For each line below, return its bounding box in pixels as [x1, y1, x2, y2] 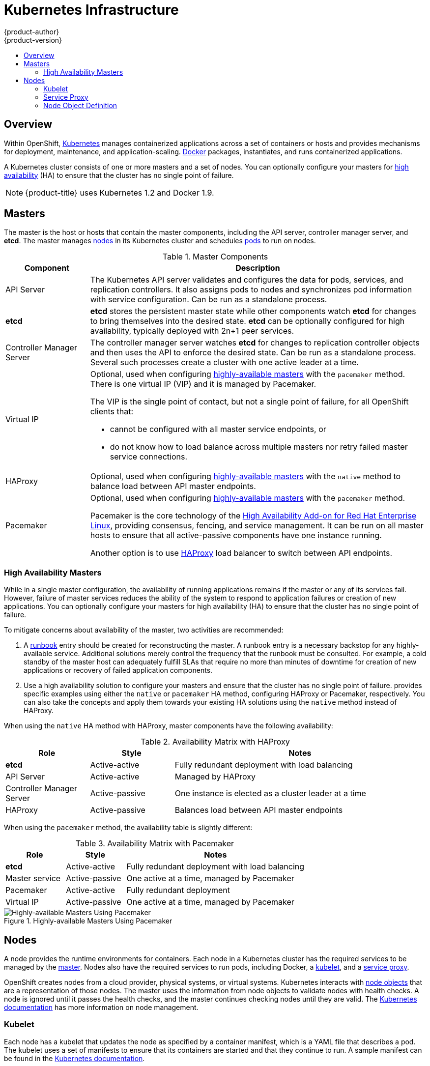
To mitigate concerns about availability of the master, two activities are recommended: [4, 626, 284, 634]
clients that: [90, 406, 134, 417]
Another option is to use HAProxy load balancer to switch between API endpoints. [90, 548, 392, 558]
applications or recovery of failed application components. [24, 666, 213, 675]
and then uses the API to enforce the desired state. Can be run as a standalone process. [90, 347, 416, 358]
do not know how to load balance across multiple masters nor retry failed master [110, 442, 408, 452]
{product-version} [4, 35, 62, 44]
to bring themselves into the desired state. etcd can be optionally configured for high [90, 316, 405, 326]
